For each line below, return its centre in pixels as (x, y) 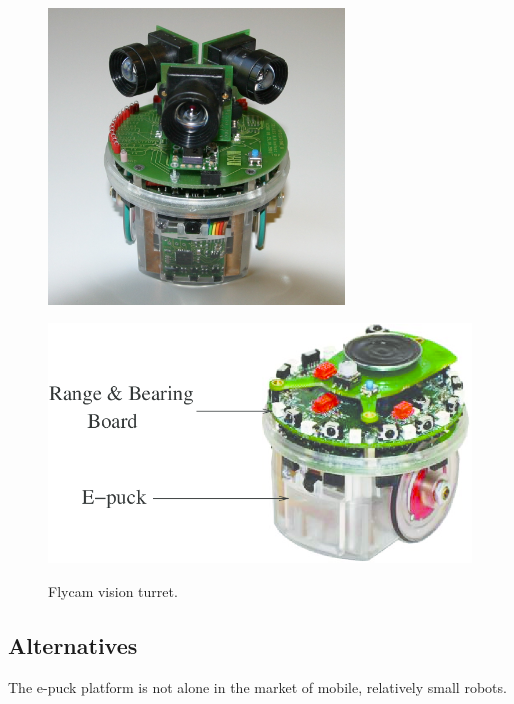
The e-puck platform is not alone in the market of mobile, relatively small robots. (257, 686)
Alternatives (73, 644)
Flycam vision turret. (113, 590)
